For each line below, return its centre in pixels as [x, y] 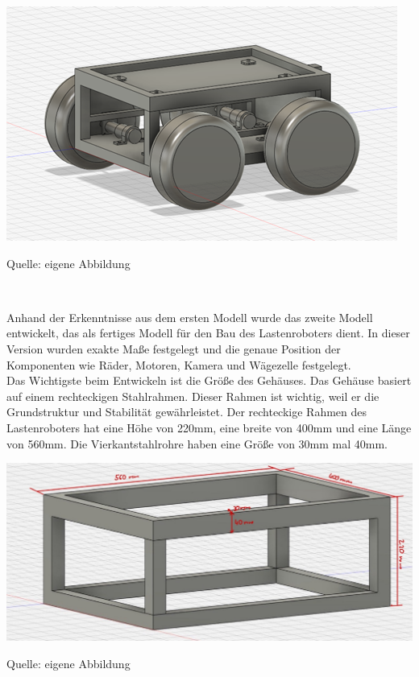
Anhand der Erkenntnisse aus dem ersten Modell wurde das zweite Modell [190, 317]
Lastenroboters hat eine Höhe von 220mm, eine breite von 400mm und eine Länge [209, 427]
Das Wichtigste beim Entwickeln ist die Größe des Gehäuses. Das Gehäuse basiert [209, 380]
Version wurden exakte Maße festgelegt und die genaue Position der [174, 348]
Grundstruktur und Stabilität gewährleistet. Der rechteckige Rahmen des [187, 412]
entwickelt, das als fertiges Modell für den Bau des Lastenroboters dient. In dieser [208, 333]
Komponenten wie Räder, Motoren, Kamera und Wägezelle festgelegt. [179, 364]
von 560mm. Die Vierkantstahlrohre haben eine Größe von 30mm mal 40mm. [197, 443]
